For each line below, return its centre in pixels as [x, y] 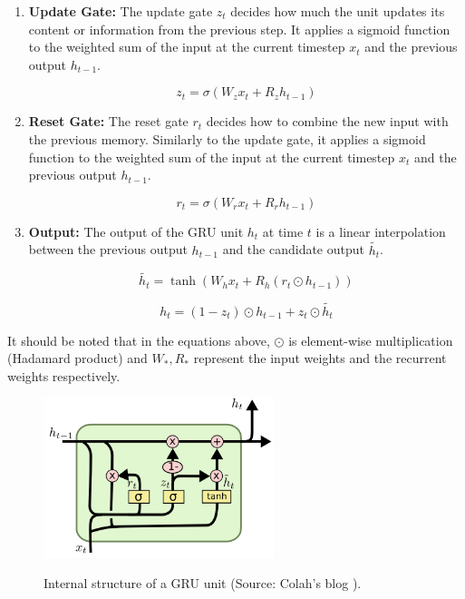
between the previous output [108, 249]
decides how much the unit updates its [338, 11]
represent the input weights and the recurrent [320, 358]
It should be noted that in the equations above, [139, 340]
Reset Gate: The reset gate [108, 121]
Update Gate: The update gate [121, 11]
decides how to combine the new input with [327, 121]
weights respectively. [64, 375]
